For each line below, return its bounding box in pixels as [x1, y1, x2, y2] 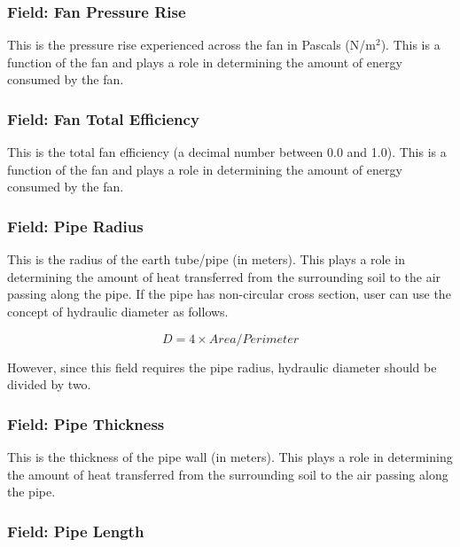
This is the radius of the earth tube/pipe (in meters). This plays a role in [7, 250, 406, 269]
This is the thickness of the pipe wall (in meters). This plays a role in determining [7, 448, 453, 465]
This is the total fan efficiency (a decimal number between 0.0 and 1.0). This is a [7, 143, 447, 161]
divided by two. [7, 375, 91, 394]
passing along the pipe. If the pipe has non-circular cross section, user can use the [7, 285, 451, 303]
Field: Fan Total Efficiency [7, 107, 199, 129]
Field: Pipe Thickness [7, 412, 165, 434]
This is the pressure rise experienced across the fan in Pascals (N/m [7, 35, 376, 54]
